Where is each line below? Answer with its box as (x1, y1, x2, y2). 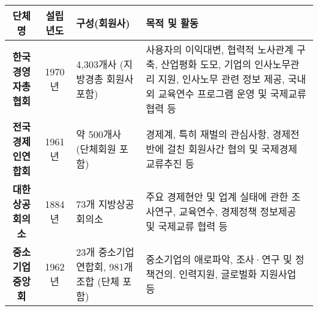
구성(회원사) (76, 16, 130, 30)
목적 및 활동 (146, 16, 199, 30)
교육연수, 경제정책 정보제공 (179, 204, 297, 218)
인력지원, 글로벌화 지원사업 (179, 267, 297, 281)
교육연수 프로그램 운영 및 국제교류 (158, 86, 306, 101)
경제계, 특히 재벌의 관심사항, (146, 127, 270, 141)
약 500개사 (76, 127, 122, 141)
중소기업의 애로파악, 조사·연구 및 (146, 252, 292, 266)
